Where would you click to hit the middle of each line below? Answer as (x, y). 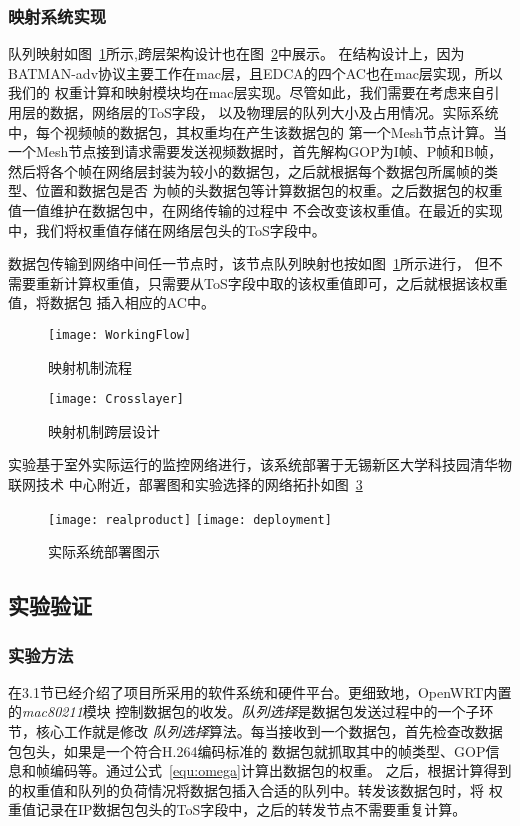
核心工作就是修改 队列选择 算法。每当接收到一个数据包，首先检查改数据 (269, 731)
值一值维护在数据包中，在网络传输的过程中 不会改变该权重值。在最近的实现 (255, 209)
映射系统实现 (57, 15)
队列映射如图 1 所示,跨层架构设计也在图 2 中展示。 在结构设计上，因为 (236, 53)
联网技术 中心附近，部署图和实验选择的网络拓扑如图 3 (185, 484)
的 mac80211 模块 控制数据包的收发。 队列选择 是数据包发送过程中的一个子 (244, 711)
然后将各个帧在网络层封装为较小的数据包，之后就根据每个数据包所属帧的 (246, 170)
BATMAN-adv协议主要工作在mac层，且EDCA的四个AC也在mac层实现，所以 (255, 72)
